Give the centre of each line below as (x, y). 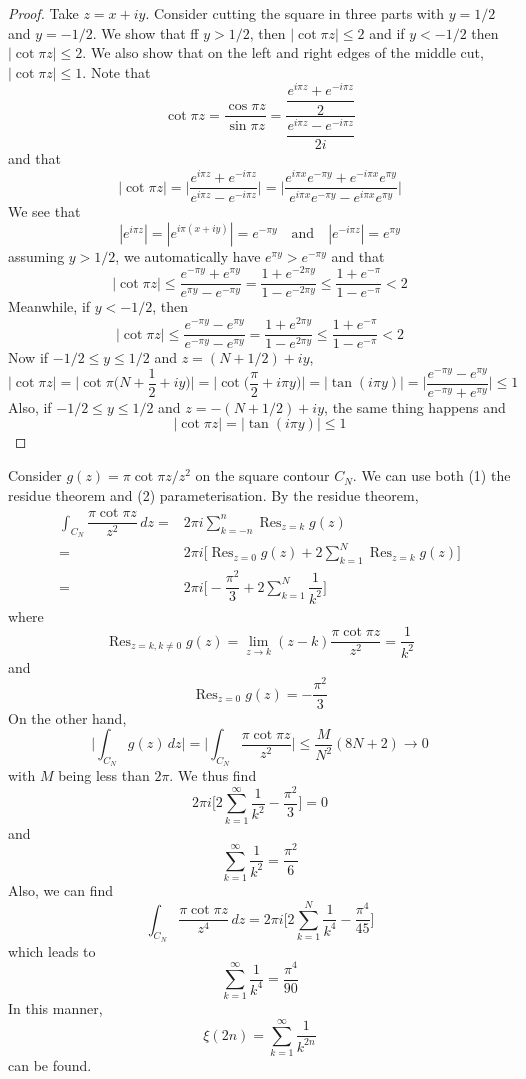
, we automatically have (188, 255)
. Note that (116, 71)
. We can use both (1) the (431, 475)
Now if (28, 357)
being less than (104, 775)
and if (387, 32)
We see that (44, 211)
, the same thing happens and (415, 406)
